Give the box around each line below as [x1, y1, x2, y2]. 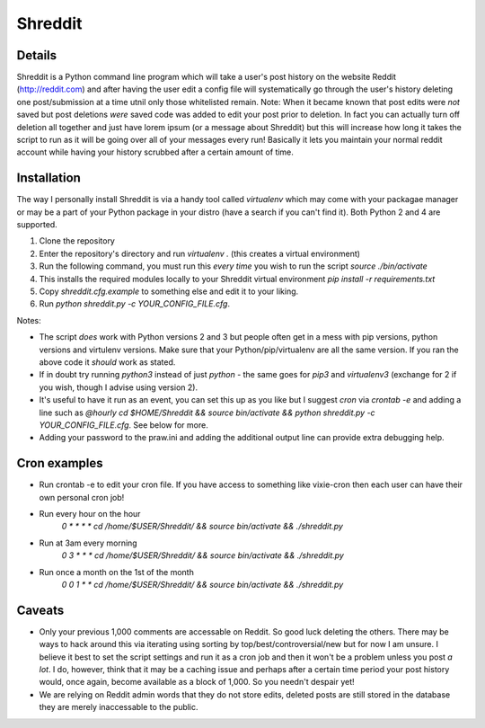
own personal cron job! [39, 492, 125, 502]
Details [16, 48, 57, 63]
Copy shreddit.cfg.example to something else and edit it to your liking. [39, 286, 299, 297]
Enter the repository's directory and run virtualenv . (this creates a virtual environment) [39, 248, 361, 259]
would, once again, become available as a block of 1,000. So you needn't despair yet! [39, 677, 355, 688]
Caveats [16, 602, 65, 617]
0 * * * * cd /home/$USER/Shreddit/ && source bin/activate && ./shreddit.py [61, 521, 343, 532]
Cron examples [16, 456, 103, 471]
